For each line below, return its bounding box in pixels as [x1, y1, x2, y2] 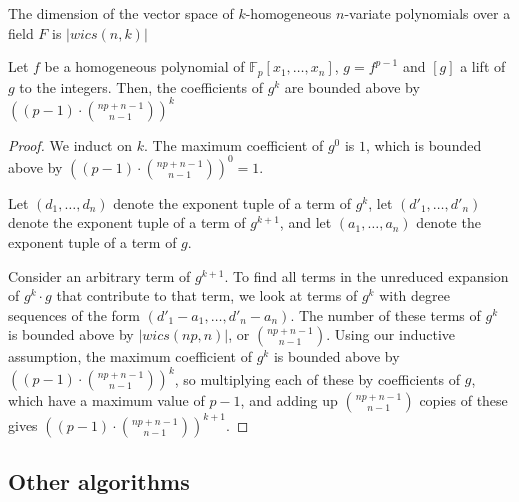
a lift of [460, 56, 506, 77]
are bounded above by [284, 76, 420, 97]
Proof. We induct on [8, 134, 133, 155]
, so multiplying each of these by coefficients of [174, 368, 461, 389]
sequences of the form [8, 304, 141, 325]
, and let [279, 212, 332, 233]
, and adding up [240, 390, 338, 411]
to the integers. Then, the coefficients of [19, 76, 263, 97]
